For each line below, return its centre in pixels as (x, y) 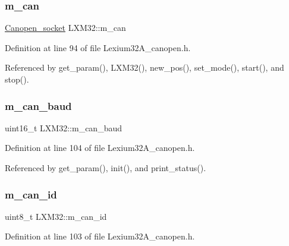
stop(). (17, 79)
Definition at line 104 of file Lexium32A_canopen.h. (100, 148)
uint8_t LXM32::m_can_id (56, 216)
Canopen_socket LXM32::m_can (65, 28)
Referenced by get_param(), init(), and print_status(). (106, 168)
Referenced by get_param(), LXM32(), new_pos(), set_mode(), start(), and (144, 67)
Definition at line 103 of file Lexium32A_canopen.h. (100, 236)
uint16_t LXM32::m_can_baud (64, 127)
